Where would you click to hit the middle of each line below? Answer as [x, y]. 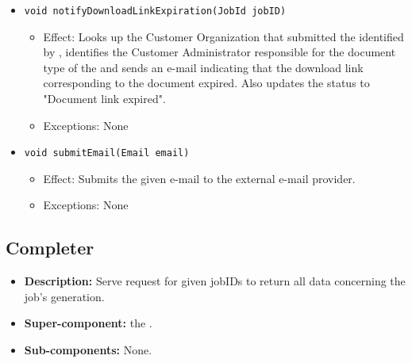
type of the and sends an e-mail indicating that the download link [203, 67]
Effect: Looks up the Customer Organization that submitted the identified [223, 36]
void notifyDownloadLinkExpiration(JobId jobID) [155, 11]
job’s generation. [64, 296]
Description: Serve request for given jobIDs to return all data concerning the [215, 281]
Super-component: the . [88, 323]
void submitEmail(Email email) [107, 153]
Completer [50, 248]
